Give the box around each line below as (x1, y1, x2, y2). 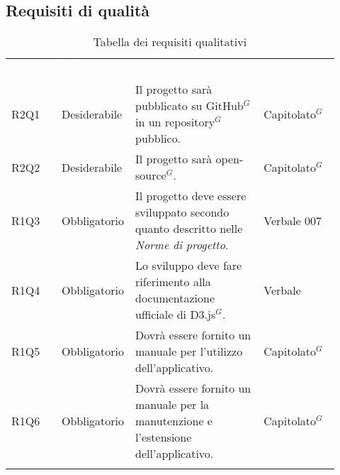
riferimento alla (135, 273, 211, 290)
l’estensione (135, 429, 192, 446)
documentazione (135, 290, 215, 307)
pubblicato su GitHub (135, 97, 244, 114)
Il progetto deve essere (135, 187, 246, 204)
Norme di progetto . (135, 236, 229, 253)
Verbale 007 (263, 212, 322, 229)
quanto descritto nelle (135, 220, 243, 237)
